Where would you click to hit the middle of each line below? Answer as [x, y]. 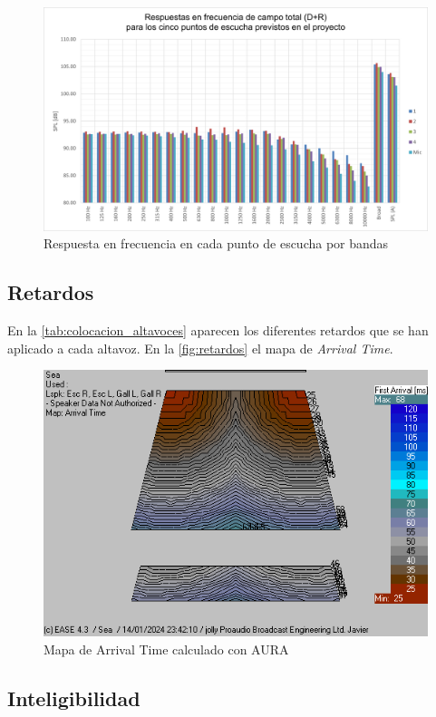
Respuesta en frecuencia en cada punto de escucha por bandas [216, 243]
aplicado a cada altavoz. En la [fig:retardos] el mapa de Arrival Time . [200, 348]
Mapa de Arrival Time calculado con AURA [166, 649]
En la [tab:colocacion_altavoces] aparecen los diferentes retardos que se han [218, 330]
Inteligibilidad [74, 698]
